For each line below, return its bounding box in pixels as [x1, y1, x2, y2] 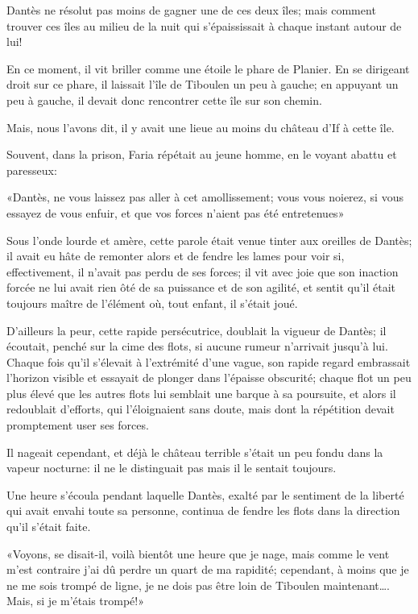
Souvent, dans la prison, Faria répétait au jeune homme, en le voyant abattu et [6, 146, 397, 163]
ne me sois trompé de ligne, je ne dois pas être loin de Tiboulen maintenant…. [6, 576, 391, 593]
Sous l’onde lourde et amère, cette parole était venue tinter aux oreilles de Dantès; [6, 231, 412, 248]
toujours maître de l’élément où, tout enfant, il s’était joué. [6, 294, 298, 311]
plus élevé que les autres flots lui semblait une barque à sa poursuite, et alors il [6, 384, 396, 401]
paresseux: [6, 161, 57, 178]
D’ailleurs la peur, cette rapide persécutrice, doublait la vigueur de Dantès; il [6, 322, 387, 338]
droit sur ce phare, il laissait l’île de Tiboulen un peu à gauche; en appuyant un [6, 76, 399, 93]
